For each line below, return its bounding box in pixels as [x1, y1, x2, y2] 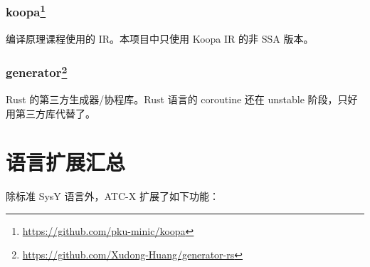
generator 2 [6, 62, 68, 81]
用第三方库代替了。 [6, 105, 95, 120]
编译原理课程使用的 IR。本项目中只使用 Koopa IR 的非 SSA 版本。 [6, 31, 314, 46]
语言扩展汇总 [6, 147, 126, 177]
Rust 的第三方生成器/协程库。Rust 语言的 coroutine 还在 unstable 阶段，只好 [6, 91, 358, 106]
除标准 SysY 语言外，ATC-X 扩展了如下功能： [6, 189, 219, 204]
